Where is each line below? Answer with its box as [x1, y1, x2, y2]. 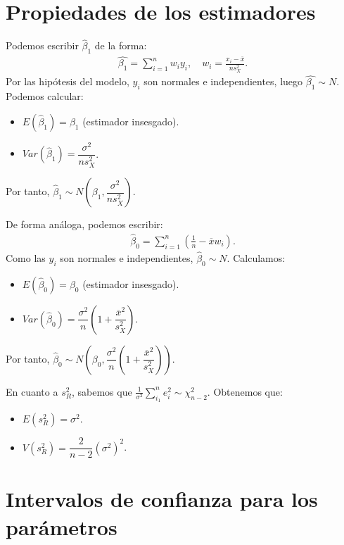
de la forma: [94, 38, 147, 53]
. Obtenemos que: [207, 384, 283, 399]
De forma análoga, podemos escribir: [6, 217, 163, 232]
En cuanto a [6, 384, 58, 399]
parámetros [6, 512, 117, 541]
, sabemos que [71, 384, 132, 399]
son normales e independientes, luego [144, 74, 303, 89]
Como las [6, 251, 46, 265]
